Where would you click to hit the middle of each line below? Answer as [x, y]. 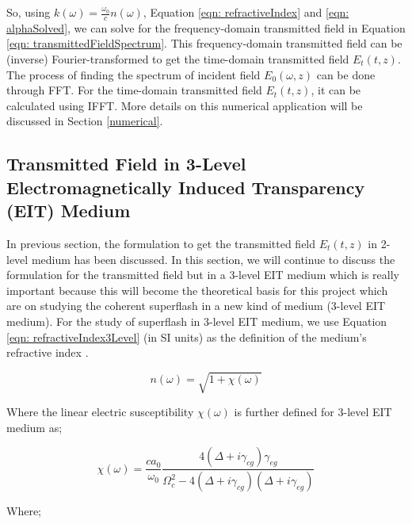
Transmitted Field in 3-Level [126, 164]
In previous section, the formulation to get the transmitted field [161, 243]
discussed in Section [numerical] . [85, 121]
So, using [29, 12]
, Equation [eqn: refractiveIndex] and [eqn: [246, 12]
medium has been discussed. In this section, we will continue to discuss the [213, 259]
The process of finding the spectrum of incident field [134, 74]
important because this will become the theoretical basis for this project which [197, 290]
